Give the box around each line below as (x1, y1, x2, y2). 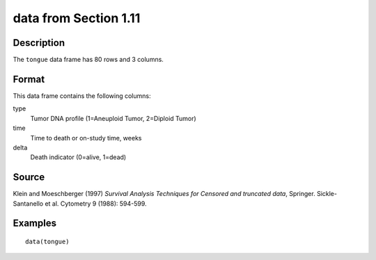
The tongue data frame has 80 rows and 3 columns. (13, 56, 164, 64)
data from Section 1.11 (13, 10, 141, 26)
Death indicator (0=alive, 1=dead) (30, 153, 127, 161)
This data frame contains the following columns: (13, 91, 151, 100)
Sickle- (317, 190, 338, 198)
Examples (13, 218, 57, 229)
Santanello (13, 199, 44, 208)
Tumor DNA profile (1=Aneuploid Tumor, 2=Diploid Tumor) (30, 114, 196, 122)
